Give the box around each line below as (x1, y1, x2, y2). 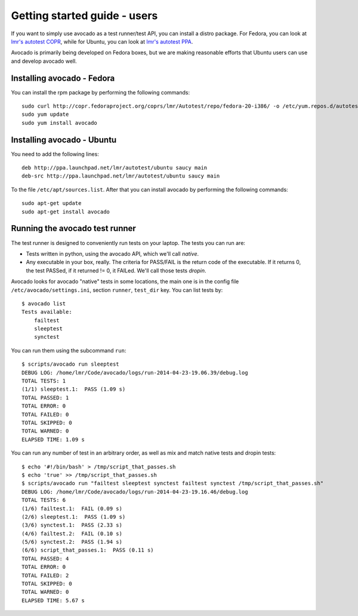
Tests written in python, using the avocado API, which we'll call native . (26, 250, 199, 257)
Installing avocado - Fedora (11, 73, 115, 83)
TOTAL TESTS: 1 (21, 378, 66, 385)
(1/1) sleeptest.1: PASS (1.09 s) (21, 386, 126, 393)
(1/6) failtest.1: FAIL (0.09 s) (21, 505, 122, 512)
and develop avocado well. (11, 57, 77, 65)
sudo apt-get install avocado (21, 208, 110, 215)
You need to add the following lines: (11, 150, 100, 158)
